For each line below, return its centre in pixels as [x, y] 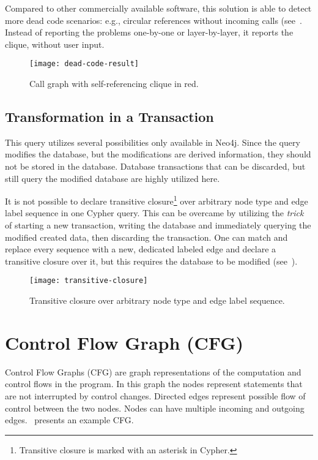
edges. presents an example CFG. [69, 420]
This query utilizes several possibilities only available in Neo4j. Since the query [153, 142]
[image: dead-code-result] [84, 64]
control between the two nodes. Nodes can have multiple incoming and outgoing [155, 408]
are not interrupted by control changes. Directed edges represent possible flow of [155, 395]
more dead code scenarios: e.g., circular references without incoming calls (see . [153, 20]
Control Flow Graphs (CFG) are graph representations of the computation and [153, 371]
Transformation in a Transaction [109, 117]
